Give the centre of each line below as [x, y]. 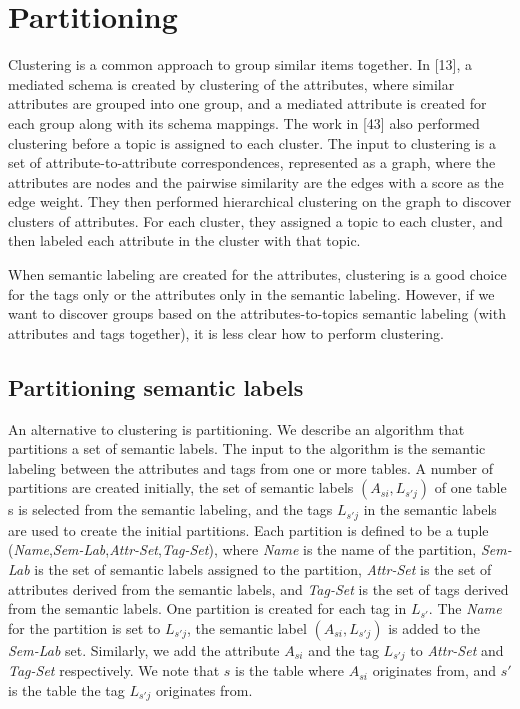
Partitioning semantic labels [156, 386]
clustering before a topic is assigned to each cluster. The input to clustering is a [252, 142]
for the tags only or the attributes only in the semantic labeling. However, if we [251, 293]
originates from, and [434, 670]
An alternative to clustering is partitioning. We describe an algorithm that [236, 428]
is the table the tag [66, 689]
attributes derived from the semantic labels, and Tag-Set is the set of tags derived [258, 588]
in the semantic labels [430, 509]
